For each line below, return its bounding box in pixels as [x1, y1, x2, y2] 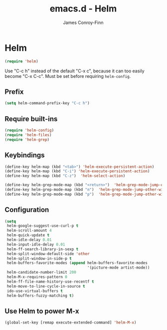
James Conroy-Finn [63, 19, 104, 25]
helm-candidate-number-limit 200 [6, 270, 77, 275]
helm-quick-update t [6, 233, 50, 238]
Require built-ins [4, 114, 58, 123]
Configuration [4, 206, 49, 214]
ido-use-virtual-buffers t [6, 288, 63, 294]
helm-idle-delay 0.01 [6, 238, 52, 243]
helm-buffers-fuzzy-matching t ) [6, 293, 74, 298]
